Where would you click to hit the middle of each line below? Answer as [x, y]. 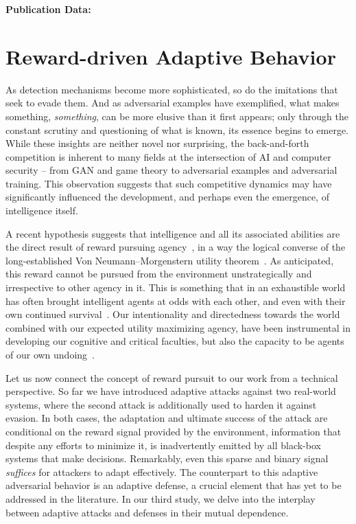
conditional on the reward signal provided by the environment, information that [174, 431]
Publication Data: [48, 9]
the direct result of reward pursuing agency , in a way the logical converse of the [176, 247]
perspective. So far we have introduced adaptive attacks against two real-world [171, 391]
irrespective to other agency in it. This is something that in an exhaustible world [176, 287]
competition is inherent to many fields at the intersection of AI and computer [168, 156]
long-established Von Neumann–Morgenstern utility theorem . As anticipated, [170, 260]
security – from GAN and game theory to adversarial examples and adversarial [171, 170]
